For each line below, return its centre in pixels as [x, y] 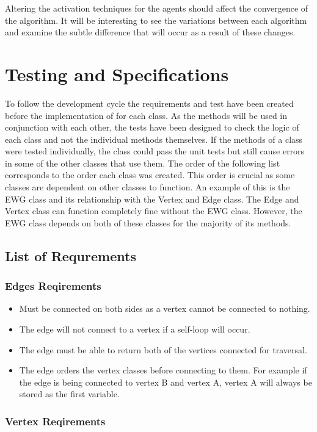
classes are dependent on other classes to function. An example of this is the [148, 187]
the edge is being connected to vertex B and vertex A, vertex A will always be [166, 382]
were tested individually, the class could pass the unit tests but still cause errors [155, 151]
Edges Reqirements [53, 286]
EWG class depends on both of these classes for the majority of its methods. [148, 222]
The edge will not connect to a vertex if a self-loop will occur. [135, 329]
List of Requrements [71, 255]
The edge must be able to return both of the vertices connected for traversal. [163, 349]
